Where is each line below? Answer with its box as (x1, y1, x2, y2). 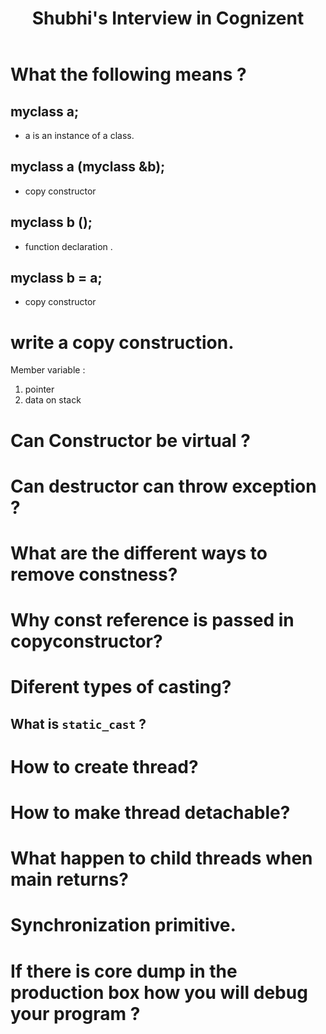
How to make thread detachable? (10, 802, 291, 824)
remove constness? (10, 563, 178, 586)
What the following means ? (10, 63, 247, 86)
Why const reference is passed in (10, 609, 295, 632)
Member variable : (10, 364, 86, 376)
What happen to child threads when (10, 847, 313, 870)
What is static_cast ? (10, 715, 147, 732)
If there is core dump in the (10, 960, 238, 982)
